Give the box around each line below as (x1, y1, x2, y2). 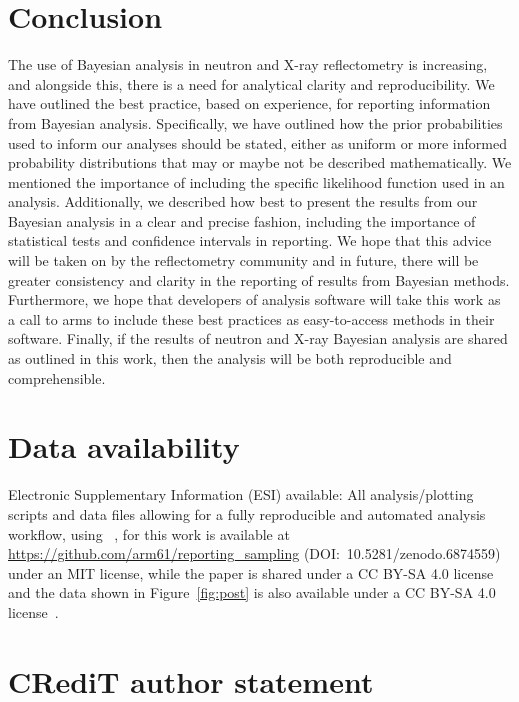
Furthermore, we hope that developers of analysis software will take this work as (8, 289, 501, 310)
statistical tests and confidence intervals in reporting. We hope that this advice (8, 230, 492, 251)
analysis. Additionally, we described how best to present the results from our (8, 191, 478, 212)
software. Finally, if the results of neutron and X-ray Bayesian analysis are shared (8, 328, 508, 349)
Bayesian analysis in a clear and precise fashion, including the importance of (8, 210, 476, 231)
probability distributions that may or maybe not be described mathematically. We (8, 152, 512, 173)
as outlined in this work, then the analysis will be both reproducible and (8, 348, 452, 369)
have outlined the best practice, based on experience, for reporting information (8, 93, 491, 114)
